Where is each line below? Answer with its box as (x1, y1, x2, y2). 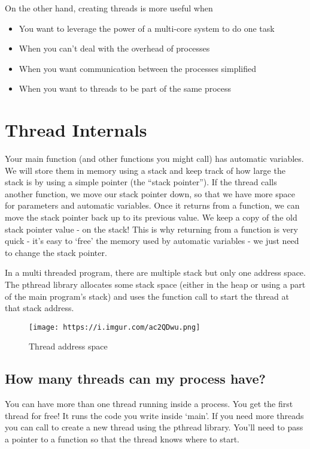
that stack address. (5, 302, 74, 314)
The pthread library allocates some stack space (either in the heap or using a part (5, 278, 306, 291)
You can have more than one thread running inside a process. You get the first (5, 397, 293, 410)
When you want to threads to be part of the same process (19, 82, 232, 95)
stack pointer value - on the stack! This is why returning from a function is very (5, 222, 298, 235)
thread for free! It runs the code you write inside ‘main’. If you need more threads (5, 409, 304, 421)
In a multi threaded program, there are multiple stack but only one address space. (5, 266, 306, 279)
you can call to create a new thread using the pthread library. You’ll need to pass (5, 421, 303, 433)
